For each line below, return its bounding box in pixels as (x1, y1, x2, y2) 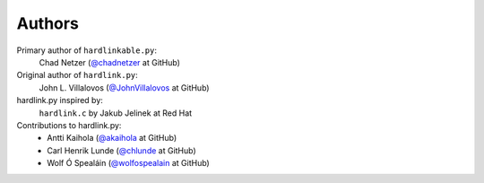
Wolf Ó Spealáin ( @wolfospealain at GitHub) (47, 158, 210, 169)
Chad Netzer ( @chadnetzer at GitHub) (39, 57, 181, 67)
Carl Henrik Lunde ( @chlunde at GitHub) (47, 144, 196, 156)
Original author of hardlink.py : (16, 70, 138, 81)
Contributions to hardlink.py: (16, 119, 122, 130)
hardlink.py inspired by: (16, 95, 103, 106)
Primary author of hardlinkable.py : (16, 45, 157, 56)
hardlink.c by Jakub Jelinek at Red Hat (39, 108, 193, 118)
